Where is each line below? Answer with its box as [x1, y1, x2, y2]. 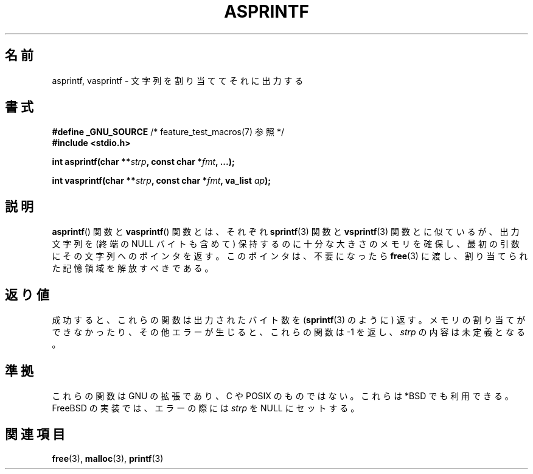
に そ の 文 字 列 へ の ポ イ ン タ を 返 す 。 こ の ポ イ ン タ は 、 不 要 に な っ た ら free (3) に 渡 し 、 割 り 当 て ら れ [52, 251, 528, 262]
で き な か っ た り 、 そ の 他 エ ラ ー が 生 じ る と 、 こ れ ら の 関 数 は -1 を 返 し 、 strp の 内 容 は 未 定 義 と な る [52, 327, 525, 338]
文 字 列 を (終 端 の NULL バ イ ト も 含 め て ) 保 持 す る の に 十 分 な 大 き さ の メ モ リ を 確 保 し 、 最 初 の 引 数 [52, 239, 520, 249]
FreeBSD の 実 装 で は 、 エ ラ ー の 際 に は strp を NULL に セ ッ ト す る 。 [52, 402, 360, 413]
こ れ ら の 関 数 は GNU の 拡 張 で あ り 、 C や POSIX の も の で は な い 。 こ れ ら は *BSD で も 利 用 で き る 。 [52, 390, 514, 401]
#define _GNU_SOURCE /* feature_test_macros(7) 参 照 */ [52, 127, 284, 138]
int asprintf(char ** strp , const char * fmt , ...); [52, 156, 235, 167]
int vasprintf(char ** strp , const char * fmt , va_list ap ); [52, 175, 271, 186]
